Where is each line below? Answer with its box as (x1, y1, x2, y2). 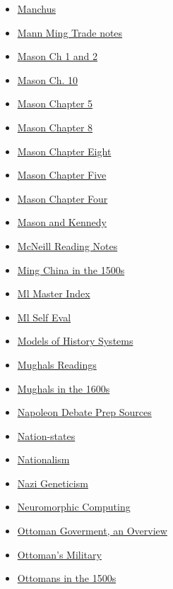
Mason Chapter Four (17, 191, 108, 206)
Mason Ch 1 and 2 (17, 49, 98, 64)
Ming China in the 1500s (17, 262, 125, 277)
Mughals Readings (17, 357, 97, 371)
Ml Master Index (17, 286, 90, 301)
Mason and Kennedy (17, 215, 107, 230)
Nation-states (17, 428, 76, 443)
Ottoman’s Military (17, 547, 102, 561)
